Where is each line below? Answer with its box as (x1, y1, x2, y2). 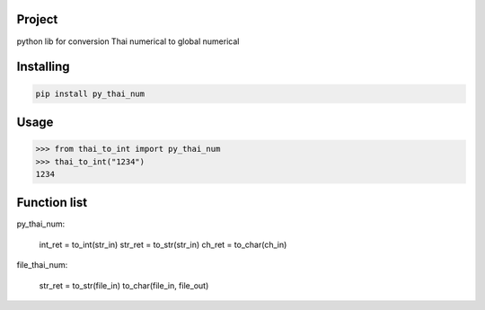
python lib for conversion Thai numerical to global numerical (16, 36, 240, 47)
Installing (16, 59, 71, 75)
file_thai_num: (16, 260, 68, 270)
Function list (16, 195, 88, 210)
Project (16, 12, 58, 27)
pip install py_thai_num (35, 88, 145, 99)
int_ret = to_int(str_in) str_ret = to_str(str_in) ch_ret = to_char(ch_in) (39, 239, 287, 250)
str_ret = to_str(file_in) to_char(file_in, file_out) (39, 279, 209, 291)
